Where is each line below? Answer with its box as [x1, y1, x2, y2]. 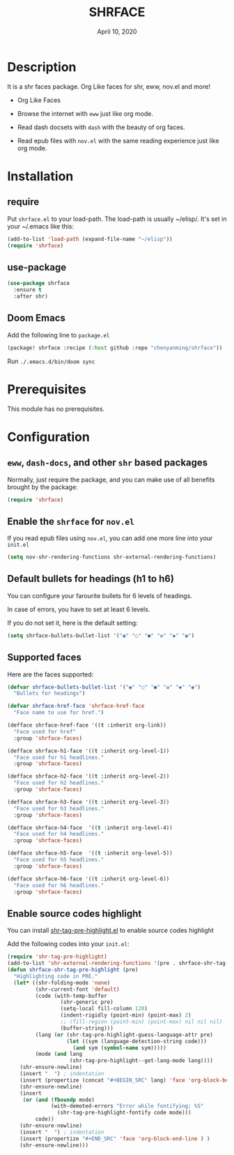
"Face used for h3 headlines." [13, 805, 104, 812]
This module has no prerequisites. [7, 405, 105, 413]
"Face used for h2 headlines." [13, 780, 104, 787]
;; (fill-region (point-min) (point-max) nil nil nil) [60, 1018, 223, 1025]
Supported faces [7, 651, 82, 664]
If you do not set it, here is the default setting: [7, 618, 138, 627]
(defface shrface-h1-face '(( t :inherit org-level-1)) [7, 747, 170, 755]
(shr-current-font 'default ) [35, 986, 120, 993]
